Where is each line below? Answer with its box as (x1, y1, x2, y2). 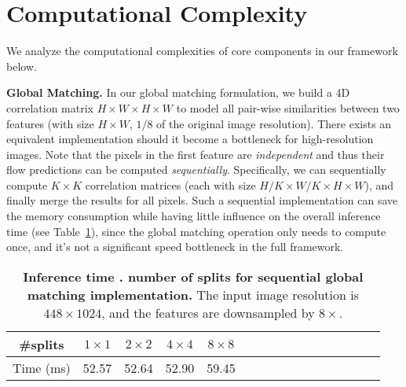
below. (6, 57, 37, 74)
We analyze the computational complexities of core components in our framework (6, 42, 398, 59)
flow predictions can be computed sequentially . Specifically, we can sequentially (6, 161, 386, 178)
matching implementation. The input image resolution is (27, 285, 359, 304)
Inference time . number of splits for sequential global (23, 267, 364, 286)
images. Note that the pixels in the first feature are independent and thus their (6, 146, 385, 162)
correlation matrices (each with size (85, 176, 256, 193)
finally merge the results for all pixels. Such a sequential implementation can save (6, 192, 398, 208)
